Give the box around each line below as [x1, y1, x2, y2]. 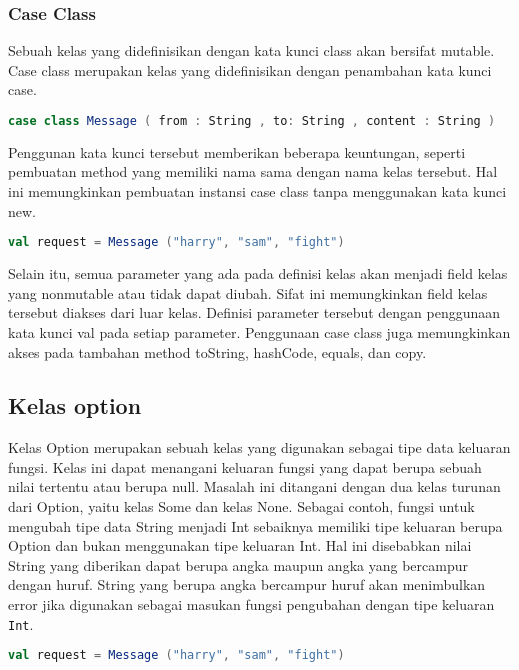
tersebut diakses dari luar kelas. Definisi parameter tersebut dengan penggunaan [8, 302, 501, 323]
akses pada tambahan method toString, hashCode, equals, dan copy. [8, 341, 427, 362]
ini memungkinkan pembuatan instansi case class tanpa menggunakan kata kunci [8, 181, 507, 202]
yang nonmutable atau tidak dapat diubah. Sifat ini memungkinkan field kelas [8, 282, 488, 303]
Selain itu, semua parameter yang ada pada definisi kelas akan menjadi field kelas [8, 263, 508, 284]
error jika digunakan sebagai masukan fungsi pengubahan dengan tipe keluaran [8, 594, 495, 615]
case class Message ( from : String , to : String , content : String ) [8, 114, 496, 128]
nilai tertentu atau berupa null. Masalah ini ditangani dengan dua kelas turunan [8, 476, 501, 497]
